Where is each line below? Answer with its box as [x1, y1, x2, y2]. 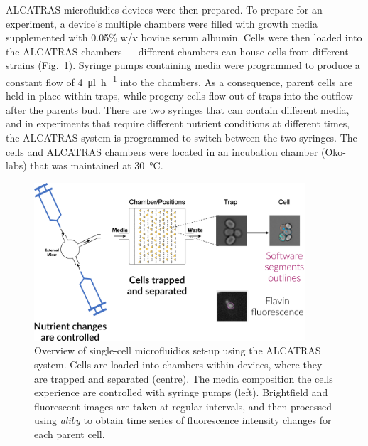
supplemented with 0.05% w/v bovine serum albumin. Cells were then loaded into [6, 30, 362, 45]
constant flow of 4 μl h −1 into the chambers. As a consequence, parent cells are [6, 72, 352, 89]
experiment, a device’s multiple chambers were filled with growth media [6, 16, 318, 31]
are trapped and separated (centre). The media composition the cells [34, 371, 333, 386]
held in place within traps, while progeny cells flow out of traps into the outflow [6, 88, 353, 103]
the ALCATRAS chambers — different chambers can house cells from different [6, 43, 349, 58]
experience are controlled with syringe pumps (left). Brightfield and [34, 385, 328, 400]
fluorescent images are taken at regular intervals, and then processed [34, 398, 332, 413]
